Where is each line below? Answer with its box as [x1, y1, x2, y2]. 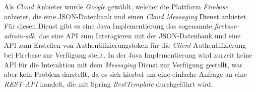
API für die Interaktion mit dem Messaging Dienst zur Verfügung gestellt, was [4, 59, 243, 69]
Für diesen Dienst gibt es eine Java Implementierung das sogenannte [4, 21, 212, 31]
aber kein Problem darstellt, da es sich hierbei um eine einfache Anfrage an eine [4, 69, 247, 79]
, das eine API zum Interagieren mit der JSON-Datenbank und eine [35, 30, 241, 40]
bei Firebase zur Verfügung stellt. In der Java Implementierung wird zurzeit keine [4, 49, 253, 60]
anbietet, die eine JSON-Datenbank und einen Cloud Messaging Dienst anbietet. [4, 11, 248, 21]
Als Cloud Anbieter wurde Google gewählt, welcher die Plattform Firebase [4, 1, 228, 11]
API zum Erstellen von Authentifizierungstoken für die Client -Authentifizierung [4, 40, 246, 50]
